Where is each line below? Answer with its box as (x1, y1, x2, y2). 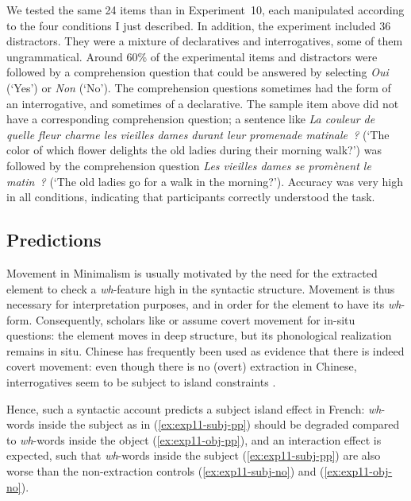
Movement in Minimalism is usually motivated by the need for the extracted (6, 264, 378, 281)
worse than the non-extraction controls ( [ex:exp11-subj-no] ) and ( (6, 463, 325, 480)
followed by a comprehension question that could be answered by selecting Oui (6, 64, 389, 80)
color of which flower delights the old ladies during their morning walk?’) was (6, 142, 382, 158)
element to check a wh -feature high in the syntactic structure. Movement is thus (6, 280, 395, 297)
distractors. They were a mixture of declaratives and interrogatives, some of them (6, 33, 403, 49)
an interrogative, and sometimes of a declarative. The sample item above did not (6, 95, 399, 111)
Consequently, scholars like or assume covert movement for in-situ (35, 311, 355, 328)
